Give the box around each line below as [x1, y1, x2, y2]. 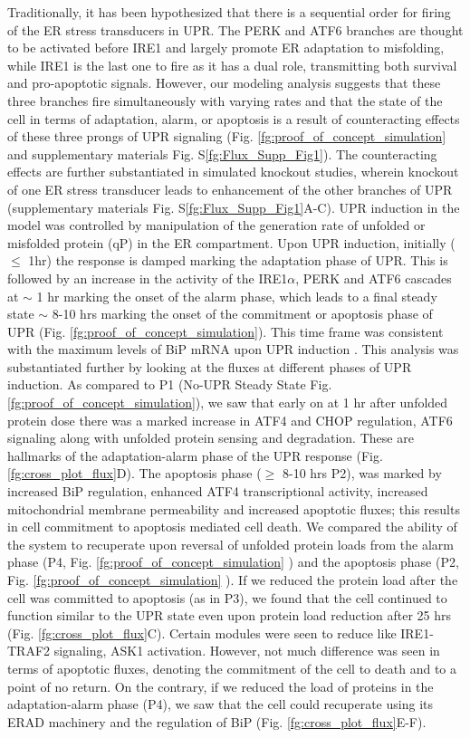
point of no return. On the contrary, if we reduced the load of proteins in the [7, 676, 434, 695]
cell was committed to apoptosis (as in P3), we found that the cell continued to [7, 588, 447, 607]
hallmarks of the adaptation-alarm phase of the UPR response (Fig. [7, 446, 383, 465]
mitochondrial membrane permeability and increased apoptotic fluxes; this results [7, 499, 460, 518]
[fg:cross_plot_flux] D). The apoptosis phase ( [7, 464, 262, 483]
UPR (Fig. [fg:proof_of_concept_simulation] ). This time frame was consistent [7, 321, 444, 340]
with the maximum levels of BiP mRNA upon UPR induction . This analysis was [7, 340, 459, 359]
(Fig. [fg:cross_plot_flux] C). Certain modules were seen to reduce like [7, 623, 397, 642]
